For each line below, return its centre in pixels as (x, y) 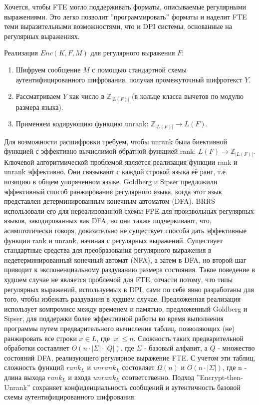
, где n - (235, 367)
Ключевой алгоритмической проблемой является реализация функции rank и (121, 162)
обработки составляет (37, 348)
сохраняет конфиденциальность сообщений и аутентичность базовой (136, 387)
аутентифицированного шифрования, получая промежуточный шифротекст (129, 79)
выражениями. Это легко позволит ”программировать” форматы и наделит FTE (126, 16)
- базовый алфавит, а (176, 348)
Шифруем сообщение (48, 69)
